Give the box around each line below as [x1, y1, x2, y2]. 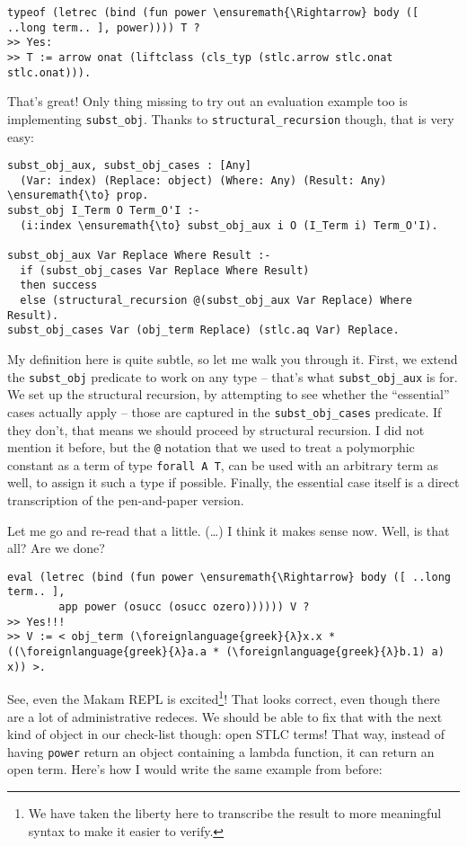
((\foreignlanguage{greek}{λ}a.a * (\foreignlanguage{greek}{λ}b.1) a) [7, 646, 445, 659]
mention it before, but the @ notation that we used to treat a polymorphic [7, 438, 415, 457]
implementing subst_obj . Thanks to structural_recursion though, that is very [7, 109, 454, 128]
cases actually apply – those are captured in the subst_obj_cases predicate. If [7, 402, 442, 421]
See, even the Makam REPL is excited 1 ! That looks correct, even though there [7, 687, 440, 708]
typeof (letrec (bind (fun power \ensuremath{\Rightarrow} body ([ [7, 6, 419, 19]
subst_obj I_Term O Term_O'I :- [7, 204, 200, 218]
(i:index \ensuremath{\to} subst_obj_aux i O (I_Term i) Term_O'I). [20, 218, 438, 232]
